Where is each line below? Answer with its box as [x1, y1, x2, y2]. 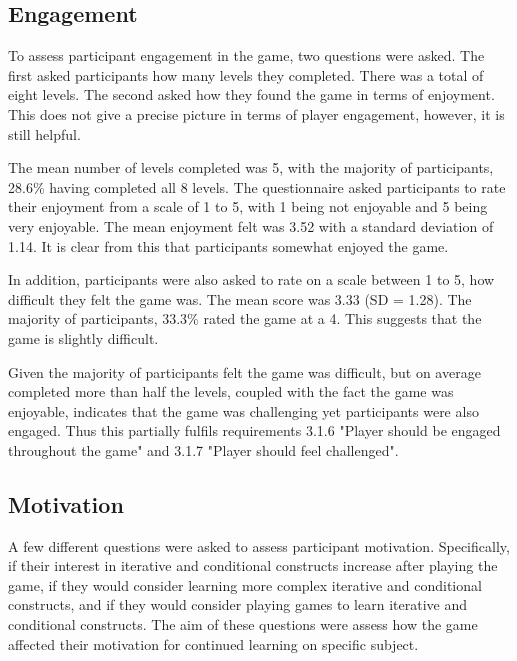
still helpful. [8, 123, 81, 144]
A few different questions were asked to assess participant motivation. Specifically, [8, 535, 510, 556]
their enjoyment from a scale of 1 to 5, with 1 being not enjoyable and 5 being [8, 196, 488, 217]
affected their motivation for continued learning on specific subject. [8, 633, 419, 654]
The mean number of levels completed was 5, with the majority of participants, [8, 157, 494, 178]
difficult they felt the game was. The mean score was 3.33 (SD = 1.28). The [8, 288, 472, 309]
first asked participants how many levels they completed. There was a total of [8, 64, 484, 85]
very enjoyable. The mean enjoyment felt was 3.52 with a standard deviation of [8, 215, 494, 236]
